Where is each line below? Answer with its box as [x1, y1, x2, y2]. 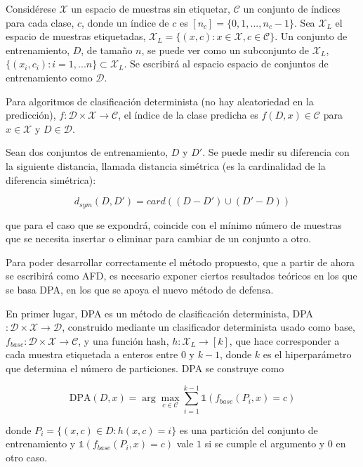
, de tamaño [81, 42, 133, 57]
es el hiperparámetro [263, 347, 352, 362]
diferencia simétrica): [6, 172, 96, 187]
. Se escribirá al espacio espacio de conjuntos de [124, 56, 329, 71]
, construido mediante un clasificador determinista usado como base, [62, 320, 355, 334]
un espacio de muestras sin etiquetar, [71, 1, 230, 15]
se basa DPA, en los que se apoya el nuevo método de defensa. [6, 282, 274, 296]
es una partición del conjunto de [179, 422, 318, 437]
